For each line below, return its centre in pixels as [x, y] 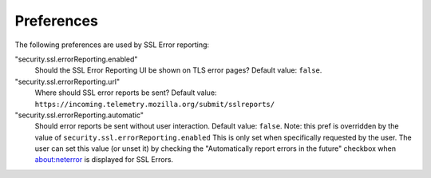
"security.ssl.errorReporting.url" [67, 81]
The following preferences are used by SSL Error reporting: [112, 45]
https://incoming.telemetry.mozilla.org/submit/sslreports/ [155, 104]
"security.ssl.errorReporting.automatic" [79, 115]
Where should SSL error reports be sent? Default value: [126, 93]
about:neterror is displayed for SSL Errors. [104, 160]
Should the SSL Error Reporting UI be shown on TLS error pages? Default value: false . [178, 70]
